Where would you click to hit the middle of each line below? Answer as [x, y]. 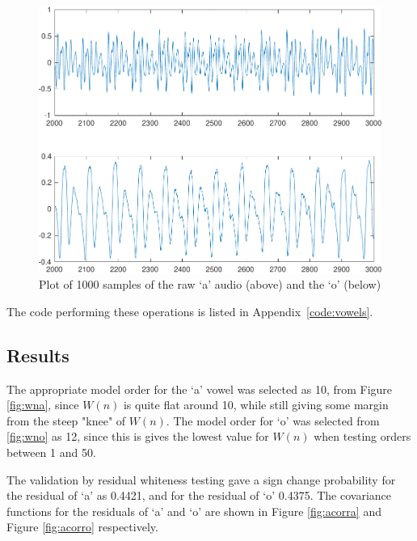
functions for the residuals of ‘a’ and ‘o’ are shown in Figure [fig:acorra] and [194, 511]
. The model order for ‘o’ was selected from [273, 420]
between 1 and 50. [51, 452]
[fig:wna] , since [43, 405]
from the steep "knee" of [66, 420]
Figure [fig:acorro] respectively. [82, 527]
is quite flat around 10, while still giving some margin [256, 405]
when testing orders [362, 436]
